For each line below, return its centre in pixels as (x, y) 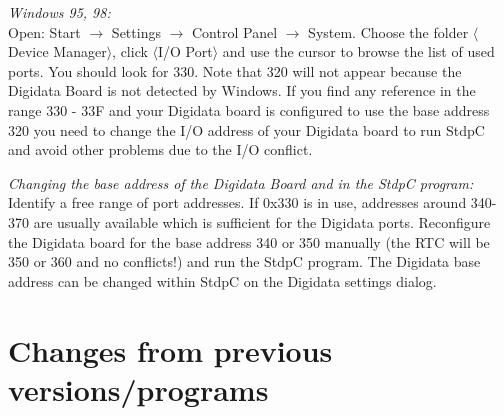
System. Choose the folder (388, 31)
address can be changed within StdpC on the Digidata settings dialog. (222, 280)
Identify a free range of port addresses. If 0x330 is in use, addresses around (237, 202)
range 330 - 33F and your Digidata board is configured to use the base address (249, 109)
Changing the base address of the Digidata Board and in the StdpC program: (241, 182)
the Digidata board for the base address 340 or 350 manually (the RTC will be (249, 241)
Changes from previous (170, 349)
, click (130, 51)
